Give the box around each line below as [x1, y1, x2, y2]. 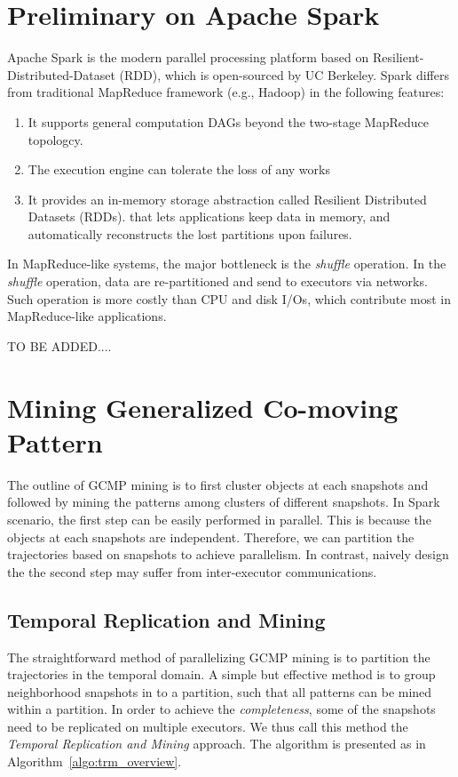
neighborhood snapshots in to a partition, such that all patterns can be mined [7, 682, 432, 701]
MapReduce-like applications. [7, 307, 167, 325]
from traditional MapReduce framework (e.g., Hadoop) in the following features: [7, 83, 445, 101]
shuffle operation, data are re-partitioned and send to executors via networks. [7, 272, 428, 291]
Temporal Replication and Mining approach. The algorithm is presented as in [7, 734, 426, 753]
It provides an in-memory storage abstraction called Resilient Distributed [28, 189, 427, 208]
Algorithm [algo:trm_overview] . [7, 752, 182, 771]
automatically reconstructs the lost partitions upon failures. [28, 224, 352, 243]
